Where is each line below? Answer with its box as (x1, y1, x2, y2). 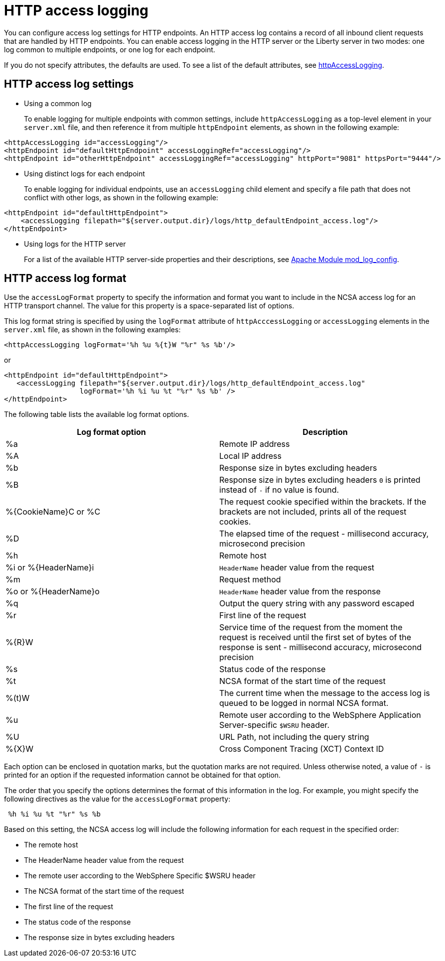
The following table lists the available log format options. (4, 410, 189, 419)
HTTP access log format (4, 272, 127, 285)
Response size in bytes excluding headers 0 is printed (219, 475, 421, 485)
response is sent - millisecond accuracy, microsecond (219, 642, 422, 653)
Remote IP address (219, 439, 290, 449)
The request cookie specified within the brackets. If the (219, 497, 427, 507)
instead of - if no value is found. (219, 485, 339, 495)
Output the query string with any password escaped (219, 598, 415, 609)
